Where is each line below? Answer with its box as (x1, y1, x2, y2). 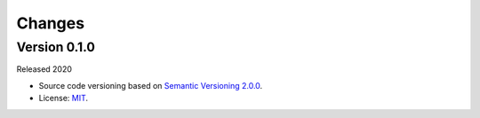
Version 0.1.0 (16, 39, 95, 55)
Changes (16, 13, 84, 33)
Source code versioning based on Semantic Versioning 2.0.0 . (38, 80, 263, 90)
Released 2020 (16, 64, 73, 75)
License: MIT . (38, 93, 89, 104)
